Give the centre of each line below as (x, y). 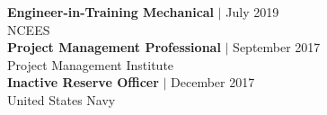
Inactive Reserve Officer (83, 82)
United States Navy (62, 99)
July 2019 (252, 12)
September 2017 (277, 47)
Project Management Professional (114, 47)
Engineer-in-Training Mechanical (111, 12)
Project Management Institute (91, 64)
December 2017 (213, 82)
